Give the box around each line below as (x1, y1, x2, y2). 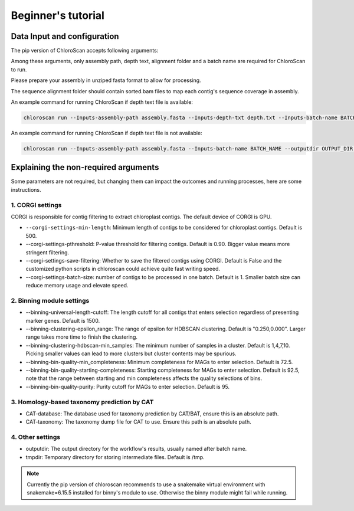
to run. (11, 65, 27, 73)
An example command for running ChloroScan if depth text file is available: (11, 99, 193, 106)
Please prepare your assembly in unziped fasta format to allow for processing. (11, 77, 201, 84)
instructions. (11, 186, 41, 193)
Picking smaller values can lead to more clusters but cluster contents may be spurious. (25, 350, 237, 357)
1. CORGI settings (11, 201, 62, 209)
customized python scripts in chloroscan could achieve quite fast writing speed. (25, 266, 221, 273)
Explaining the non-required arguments (11, 162, 159, 172)
